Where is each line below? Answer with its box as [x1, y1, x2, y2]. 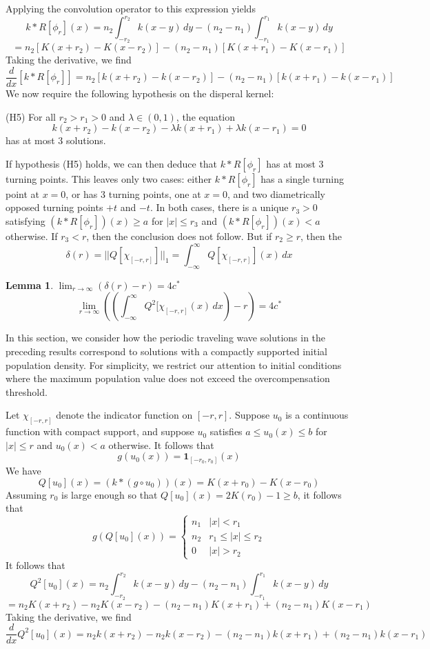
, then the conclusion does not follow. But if [86, 228, 272, 243]
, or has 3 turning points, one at [65, 186, 201, 201]
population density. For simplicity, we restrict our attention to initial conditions [6, 357, 342, 372]
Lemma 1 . [6, 277, 54, 292]
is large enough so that [61, 487, 158, 501]
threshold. [6, 384, 48, 399]
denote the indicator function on [56, 408, 193, 422]
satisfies [209, 424, 243, 439]
